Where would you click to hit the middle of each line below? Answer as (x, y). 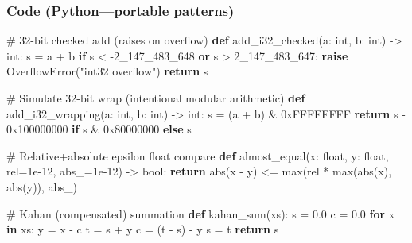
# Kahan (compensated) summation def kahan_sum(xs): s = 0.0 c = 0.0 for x (201, 213)
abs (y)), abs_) (42, 186)
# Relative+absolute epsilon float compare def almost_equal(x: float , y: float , (198, 155)
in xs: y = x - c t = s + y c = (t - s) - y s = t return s (143, 229)
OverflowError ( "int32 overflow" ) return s (107, 71)
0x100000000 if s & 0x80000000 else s (99, 129)
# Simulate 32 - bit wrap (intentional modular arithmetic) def (156, 98)
